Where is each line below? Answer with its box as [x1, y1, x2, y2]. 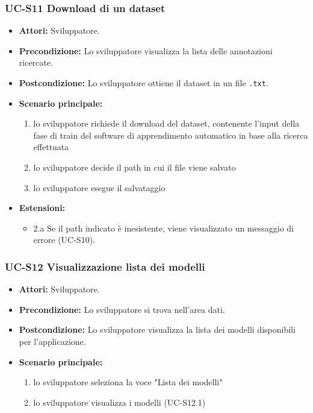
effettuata [33, 140, 69, 153]
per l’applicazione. [19, 335, 86, 347]
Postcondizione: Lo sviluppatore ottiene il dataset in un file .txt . [19, 77, 268, 89]
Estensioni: [19, 201, 66, 214]
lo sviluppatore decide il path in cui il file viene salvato [33, 161, 236, 174]
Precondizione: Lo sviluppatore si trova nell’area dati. [19, 303, 225, 315]
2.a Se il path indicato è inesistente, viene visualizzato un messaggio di [33, 221, 294, 234]
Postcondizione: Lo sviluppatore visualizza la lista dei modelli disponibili [19, 323, 296, 336]
